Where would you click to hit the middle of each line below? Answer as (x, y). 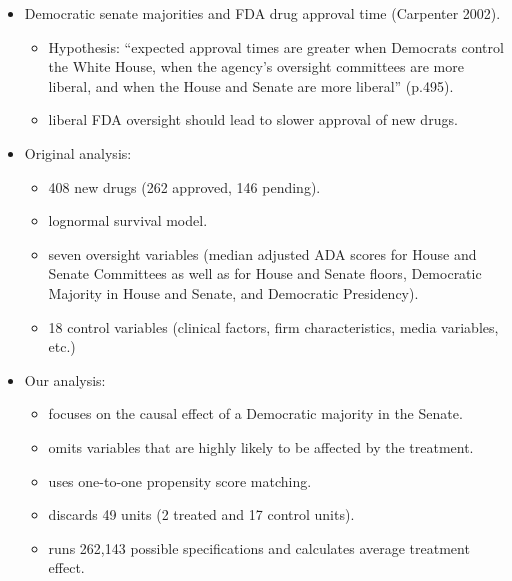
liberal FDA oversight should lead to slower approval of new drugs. (253, 119)
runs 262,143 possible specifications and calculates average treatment (259, 547)
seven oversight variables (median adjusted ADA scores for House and (262, 253)
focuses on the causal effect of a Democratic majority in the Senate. (255, 413)
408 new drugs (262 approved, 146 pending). (184, 186)
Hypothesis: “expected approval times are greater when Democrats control (276, 46)
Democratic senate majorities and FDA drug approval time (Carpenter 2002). (262, 13)
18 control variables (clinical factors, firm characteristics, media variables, (273, 326)
